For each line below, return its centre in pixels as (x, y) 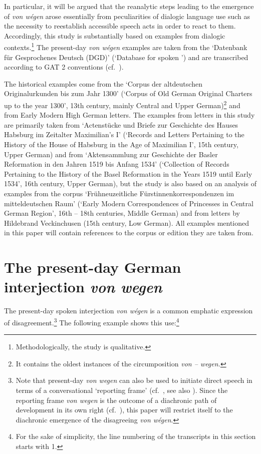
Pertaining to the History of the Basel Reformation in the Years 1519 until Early (128, 173)
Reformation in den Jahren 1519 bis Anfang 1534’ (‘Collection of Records (117, 164)
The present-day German (93, 267)
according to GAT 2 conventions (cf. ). (64, 67)
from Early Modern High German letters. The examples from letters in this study (129, 115)
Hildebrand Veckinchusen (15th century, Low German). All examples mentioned (127, 222)
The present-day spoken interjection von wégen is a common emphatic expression (128, 311)
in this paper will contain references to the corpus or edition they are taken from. (129, 233)
